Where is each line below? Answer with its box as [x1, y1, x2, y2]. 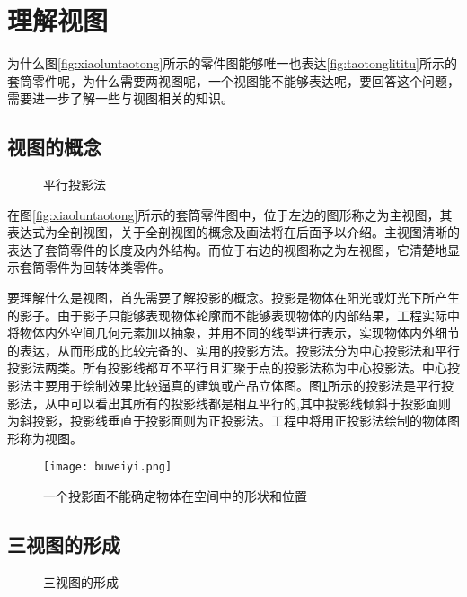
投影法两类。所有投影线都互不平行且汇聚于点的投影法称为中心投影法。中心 [7, 358, 447, 377]
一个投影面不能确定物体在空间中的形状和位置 [43, 487, 307, 505]
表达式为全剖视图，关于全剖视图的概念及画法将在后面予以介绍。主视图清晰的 [7, 223, 460, 241]
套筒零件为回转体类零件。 [19, 258, 171, 277]
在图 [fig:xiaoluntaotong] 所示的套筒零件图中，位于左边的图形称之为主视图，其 [7, 205, 453, 224]
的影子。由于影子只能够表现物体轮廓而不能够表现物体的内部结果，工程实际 [7, 305, 447, 324]
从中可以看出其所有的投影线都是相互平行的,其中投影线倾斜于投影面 [44, 393, 438, 412]
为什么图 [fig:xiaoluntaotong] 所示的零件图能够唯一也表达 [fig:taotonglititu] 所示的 [7, 54, 457, 73]
